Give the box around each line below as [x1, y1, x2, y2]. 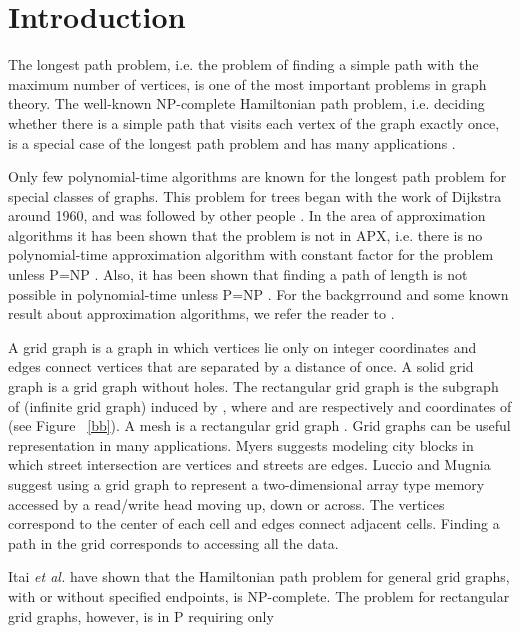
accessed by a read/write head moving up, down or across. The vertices [8, 493, 445, 514]
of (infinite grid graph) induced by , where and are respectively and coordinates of [8, 395, 512, 416]
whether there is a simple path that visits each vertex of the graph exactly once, [8, 112, 500, 133]
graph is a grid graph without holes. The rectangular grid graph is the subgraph [8, 376, 499, 397]
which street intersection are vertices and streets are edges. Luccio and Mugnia [8, 454, 491, 475]
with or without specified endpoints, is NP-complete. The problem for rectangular [8, 585, 510, 606]
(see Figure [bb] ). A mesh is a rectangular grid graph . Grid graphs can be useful [8, 415, 511, 436]
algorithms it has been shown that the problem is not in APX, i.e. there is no [8, 224, 483, 245]
